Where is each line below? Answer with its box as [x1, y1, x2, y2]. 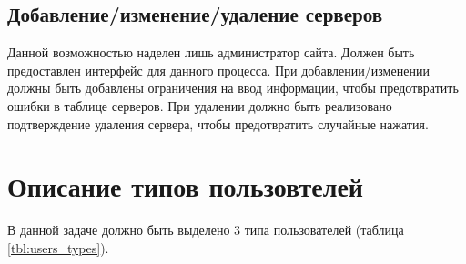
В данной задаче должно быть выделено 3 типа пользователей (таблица [7, 220, 404, 239]
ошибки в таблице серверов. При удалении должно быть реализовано [7, 96, 392, 115]
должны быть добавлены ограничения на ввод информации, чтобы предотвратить [7, 78, 459, 97]
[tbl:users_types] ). [7, 238, 109, 257]
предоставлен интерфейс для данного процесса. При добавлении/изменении [7, 60, 430, 79]
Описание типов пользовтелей [7, 168, 363, 205]
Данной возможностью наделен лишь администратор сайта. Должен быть [7, 43, 415, 62]
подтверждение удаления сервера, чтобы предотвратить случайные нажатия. [7, 114, 429, 133]
